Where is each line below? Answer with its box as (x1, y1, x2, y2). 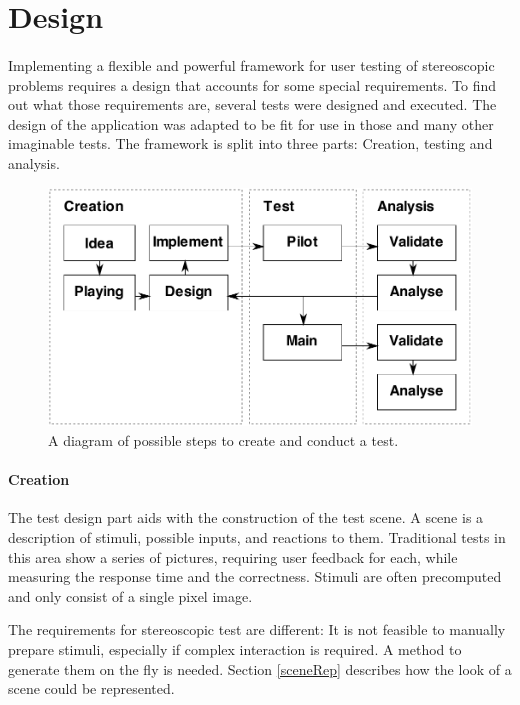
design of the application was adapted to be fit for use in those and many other (8, 113, 494, 134)
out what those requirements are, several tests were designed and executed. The (8, 94, 497, 115)
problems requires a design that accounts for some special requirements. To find (8, 74, 497, 95)
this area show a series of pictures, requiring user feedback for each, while (8, 546, 458, 567)
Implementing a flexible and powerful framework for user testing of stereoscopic (8, 54, 495, 75)
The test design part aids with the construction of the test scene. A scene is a (8, 507, 484, 528)
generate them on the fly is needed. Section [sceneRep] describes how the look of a (8, 658, 512, 679)
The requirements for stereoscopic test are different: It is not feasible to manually (8, 619, 506, 640)
